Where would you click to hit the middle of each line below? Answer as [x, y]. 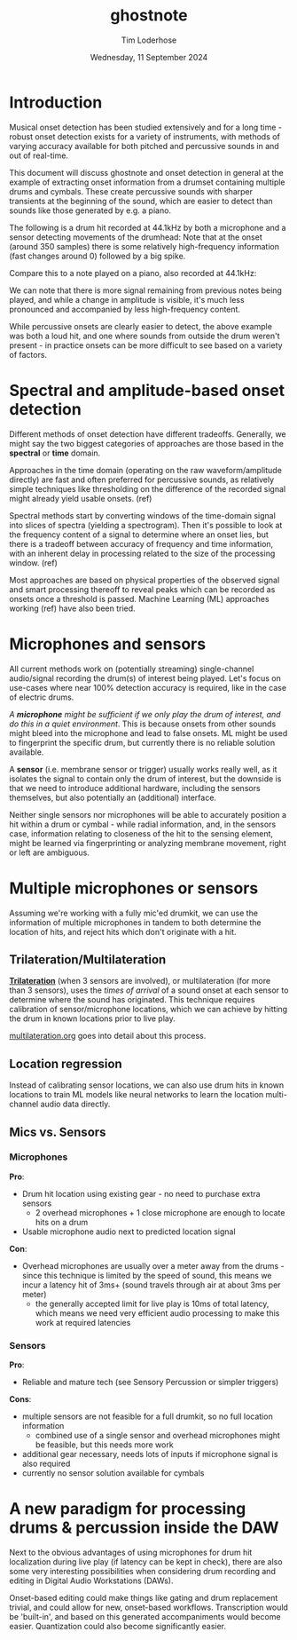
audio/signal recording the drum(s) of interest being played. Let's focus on [145, 678]
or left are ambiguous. [50, 852]
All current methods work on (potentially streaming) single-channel [132, 669]
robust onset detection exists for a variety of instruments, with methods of [145, 136]
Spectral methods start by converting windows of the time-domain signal [143, 515]
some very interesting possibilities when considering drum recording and [143, 1572]
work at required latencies [83, 1322]
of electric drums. [42, 697]
